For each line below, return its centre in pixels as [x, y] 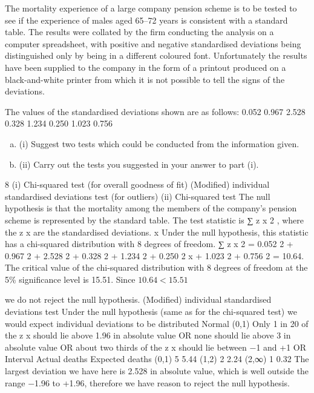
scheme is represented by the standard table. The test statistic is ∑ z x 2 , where [155, 220]
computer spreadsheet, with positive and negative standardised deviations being [153, 43]
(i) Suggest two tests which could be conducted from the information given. [159, 143]
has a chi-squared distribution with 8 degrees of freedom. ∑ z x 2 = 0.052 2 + [149, 244]
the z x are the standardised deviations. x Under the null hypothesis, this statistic [157, 232]
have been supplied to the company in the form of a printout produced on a [146, 67]
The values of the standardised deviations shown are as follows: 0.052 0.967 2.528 [155, 111]
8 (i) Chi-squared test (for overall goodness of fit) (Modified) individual [137, 184]
